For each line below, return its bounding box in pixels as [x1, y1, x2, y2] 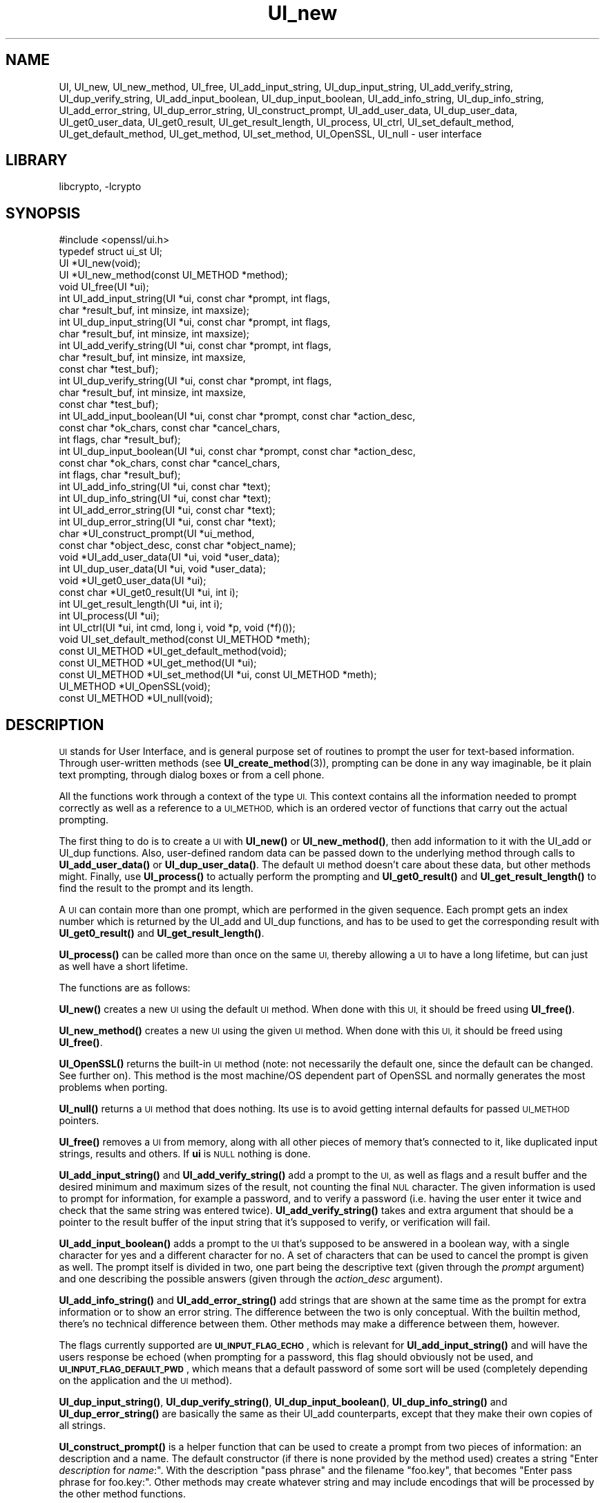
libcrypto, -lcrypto [59, 180, 142, 193]
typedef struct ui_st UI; [59, 245, 163, 258]
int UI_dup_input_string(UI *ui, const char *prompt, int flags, [59, 316, 331, 328]
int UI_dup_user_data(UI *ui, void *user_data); [59, 563, 266, 575]
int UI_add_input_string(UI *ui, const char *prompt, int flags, [59, 292, 330, 305]
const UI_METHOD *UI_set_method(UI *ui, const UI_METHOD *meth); [59, 669, 377, 681]
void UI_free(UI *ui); [59, 281, 149, 293]
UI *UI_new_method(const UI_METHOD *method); [59, 269, 288, 281]
